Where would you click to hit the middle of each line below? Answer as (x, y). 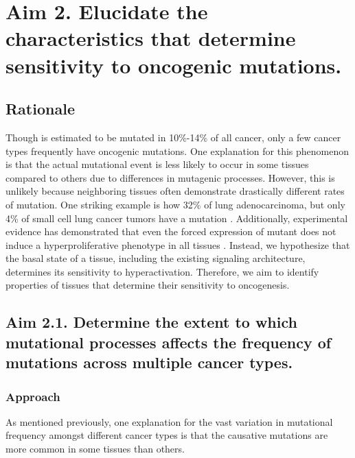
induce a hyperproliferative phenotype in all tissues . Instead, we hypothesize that (178, 244)
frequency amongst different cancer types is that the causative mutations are (167, 435)
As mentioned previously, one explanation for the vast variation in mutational (169, 421)
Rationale (40, 109)
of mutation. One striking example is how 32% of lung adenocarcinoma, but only (175, 204)
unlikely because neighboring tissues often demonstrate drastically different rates (175, 191)
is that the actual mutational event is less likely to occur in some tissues (157, 164)
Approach (33, 396)
